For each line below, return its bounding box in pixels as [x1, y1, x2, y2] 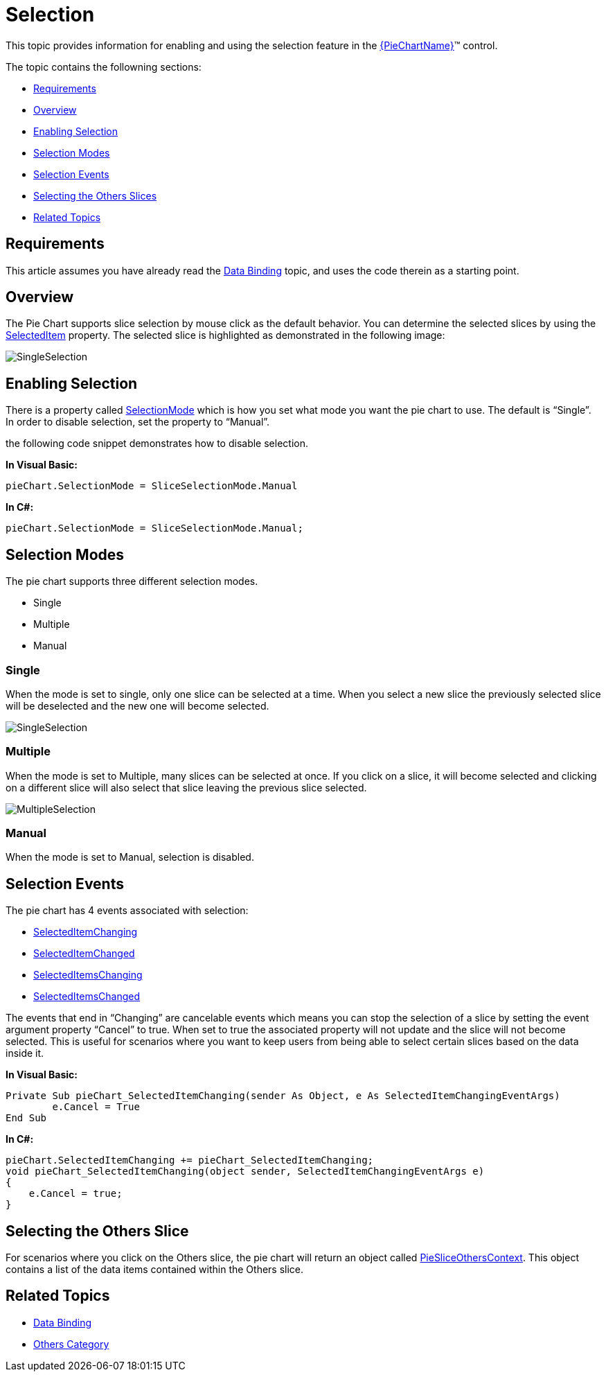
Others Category [33, 1337, 109, 1350]
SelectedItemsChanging [33, 969, 143, 981]
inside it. [6, 1047, 44, 1060]
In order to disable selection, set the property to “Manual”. [6, 416, 270, 428]
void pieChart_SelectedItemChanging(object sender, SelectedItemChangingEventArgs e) [6, 1166, 485, 1177]
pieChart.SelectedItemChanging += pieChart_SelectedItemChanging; [6, 1155, 374, 1166]
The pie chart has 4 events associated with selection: [6, 904, 249, 917]
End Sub [6, 1112, 47, 1124]
